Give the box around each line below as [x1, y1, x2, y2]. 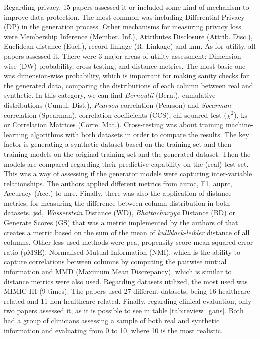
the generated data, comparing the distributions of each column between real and [4, 80, 253, 90]
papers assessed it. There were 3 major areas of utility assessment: [4, 50, 207, 61]
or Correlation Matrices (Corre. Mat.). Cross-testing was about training [4, 119, 224, 130]
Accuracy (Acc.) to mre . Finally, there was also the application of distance [4, 188, 232, 198]
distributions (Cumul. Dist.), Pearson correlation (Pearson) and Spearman [4, 99, 231, 110]
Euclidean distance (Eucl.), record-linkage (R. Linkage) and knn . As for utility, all [4, 41, 256, 51]
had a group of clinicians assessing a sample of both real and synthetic [4, 315, 220, 325]
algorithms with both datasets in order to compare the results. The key [30, 129, 249, 139]
